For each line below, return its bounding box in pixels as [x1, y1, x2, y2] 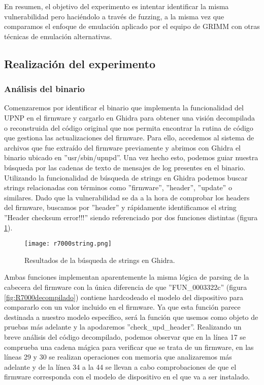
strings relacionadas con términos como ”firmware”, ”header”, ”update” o [4, 182, 232, 193]
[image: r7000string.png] [24, 240, 112, 248]
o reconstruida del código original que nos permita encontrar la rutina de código [4, 122, 253, 133]
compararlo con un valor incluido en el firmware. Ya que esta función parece [4, 302, 241, 312]
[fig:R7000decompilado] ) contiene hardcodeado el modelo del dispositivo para [4, 291, 244, 302]
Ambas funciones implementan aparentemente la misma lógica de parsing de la [4, 272, 249, 282]
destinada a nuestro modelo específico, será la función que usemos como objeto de [4, 311, 258, 322]
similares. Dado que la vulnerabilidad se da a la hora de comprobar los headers [4, 192, 250, 202]
